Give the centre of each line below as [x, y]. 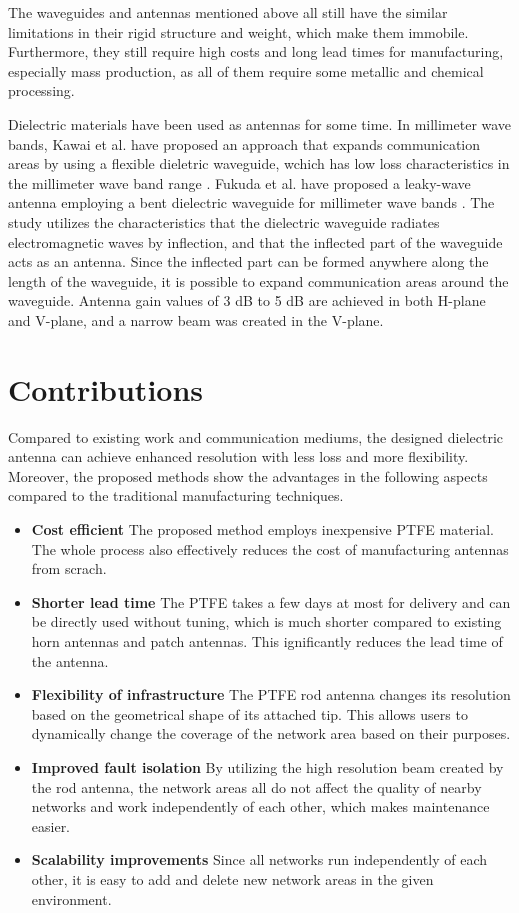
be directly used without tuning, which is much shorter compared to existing [266, 621]
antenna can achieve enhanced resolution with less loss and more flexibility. [238, 456]
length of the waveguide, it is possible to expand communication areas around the [258, 280]
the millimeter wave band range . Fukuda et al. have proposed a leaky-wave [239, 182]
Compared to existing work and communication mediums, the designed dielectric [255, 436]
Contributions [106, 388]
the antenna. [70, 660]
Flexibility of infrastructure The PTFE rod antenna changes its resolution [271, 694]
